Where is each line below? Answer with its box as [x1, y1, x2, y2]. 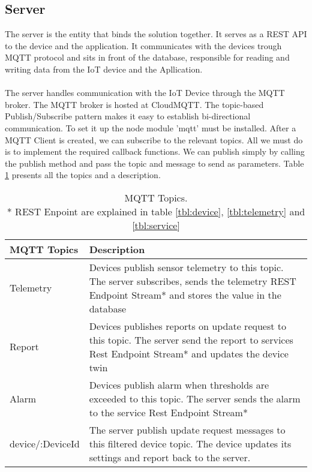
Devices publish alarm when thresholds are [89, 377, 269, 392]
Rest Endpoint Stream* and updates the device [89, 346, 289, 360]
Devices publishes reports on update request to [89, 318, 287, 333]
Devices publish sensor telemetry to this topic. [89, 260, 284, 274]
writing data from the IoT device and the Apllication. [5, 62, 203, 75]
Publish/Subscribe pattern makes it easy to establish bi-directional [5, 110, 251, 122]
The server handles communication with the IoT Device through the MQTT [5, 86, 285, 99]
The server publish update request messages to [89, 422, 286, 437]
